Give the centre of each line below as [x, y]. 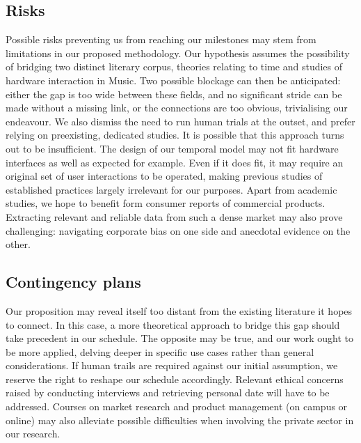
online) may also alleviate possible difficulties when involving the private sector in [180, 420]
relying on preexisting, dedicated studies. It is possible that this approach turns [175, 135]
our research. [33, 434]
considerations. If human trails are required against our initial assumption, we [172, 365]
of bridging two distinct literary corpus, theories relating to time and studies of [174, 67]
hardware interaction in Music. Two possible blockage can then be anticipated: [173, 80]
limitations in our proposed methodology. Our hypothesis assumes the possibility [178, 53]
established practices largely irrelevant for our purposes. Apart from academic [171, 189]
